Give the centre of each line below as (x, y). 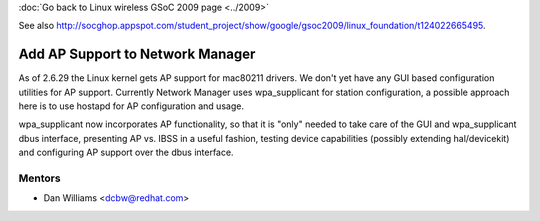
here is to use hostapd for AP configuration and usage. (131, 106)
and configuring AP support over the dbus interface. (126, 152)
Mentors (39, 178)
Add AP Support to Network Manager (137, 54)
